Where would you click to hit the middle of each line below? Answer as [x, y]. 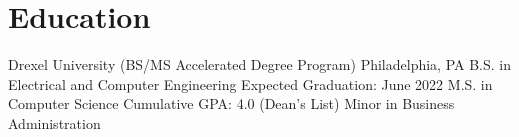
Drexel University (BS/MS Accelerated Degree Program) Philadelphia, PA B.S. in [260, 64]
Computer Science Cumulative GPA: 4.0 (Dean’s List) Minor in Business [231, 103]
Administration [54, 122]
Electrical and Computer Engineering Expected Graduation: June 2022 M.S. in [250, 83]
